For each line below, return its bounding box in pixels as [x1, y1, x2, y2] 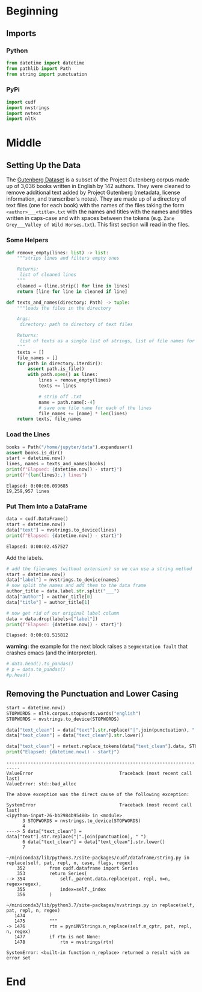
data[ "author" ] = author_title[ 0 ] [6, 594, 93, 600]
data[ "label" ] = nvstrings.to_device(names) [6, 577, 120, 583]
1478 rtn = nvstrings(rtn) [14, 939, 114, 945]
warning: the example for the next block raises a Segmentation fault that [6, 643, 188, 650]
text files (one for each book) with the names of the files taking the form [6, 202, 185, 209]
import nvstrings [6, 104, 50, 111]
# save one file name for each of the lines [38, 405, 152, 411]
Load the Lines [6, 430, 50, 439]
